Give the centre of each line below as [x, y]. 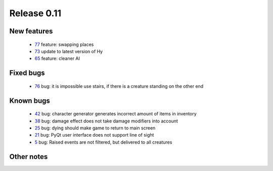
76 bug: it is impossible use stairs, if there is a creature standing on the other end [119, 86]
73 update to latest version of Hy [69, 51]
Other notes [29, 157]
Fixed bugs [27, 73]
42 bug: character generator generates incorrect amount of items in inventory [116, 114]
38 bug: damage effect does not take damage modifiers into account [106, 121]
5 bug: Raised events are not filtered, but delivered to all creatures [103, 142]
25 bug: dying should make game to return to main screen [95, 128]
